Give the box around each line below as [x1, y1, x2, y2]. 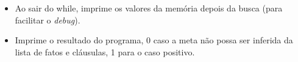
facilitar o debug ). [15, 13, 80, 26]
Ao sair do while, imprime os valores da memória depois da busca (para [15, 2, 283, 14]
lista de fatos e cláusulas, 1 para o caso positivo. [15, 45, 195, 58]
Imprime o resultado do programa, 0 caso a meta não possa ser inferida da [15, 34, 293, 46]
